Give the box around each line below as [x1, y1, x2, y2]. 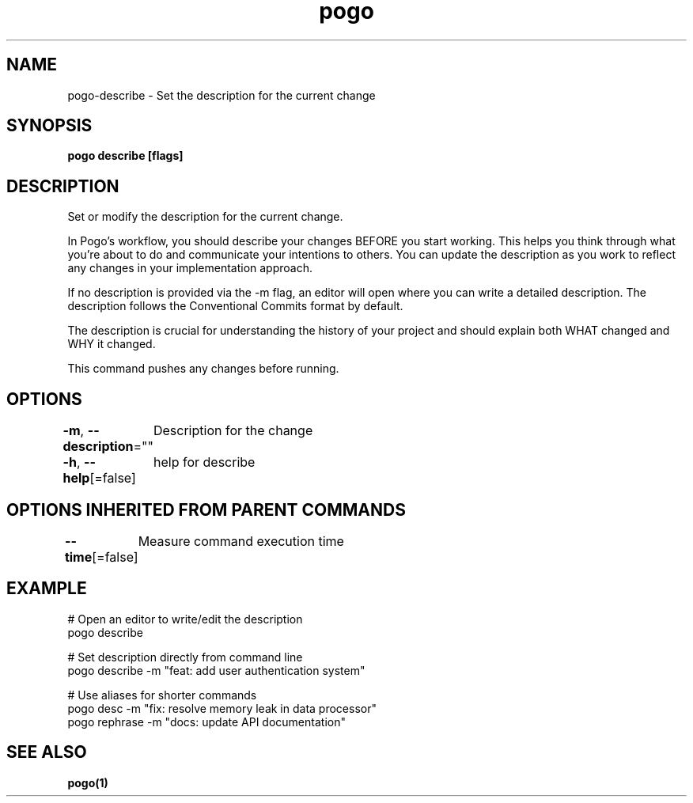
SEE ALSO [6, 742, 87, 763]
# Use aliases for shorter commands [67, 687, 257, 702]
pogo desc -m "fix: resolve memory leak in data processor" [67, 701, 377, 715]
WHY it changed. [67, 337, 156, 351]
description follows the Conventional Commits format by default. [67, 299, 403, 313]
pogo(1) [67, 775, 108, 790]
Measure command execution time [138, 532, 344, 549]
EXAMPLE [6, 578, 87, 599]
